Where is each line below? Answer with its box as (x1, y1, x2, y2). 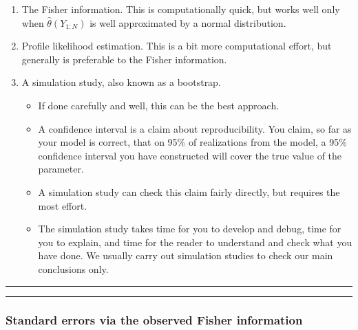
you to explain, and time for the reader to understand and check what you (38, 234, 352, 249)
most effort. (38, 198, 87, 212)
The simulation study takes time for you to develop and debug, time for (38, 221, 341, 236)
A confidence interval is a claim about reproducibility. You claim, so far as (38, 121, 352, 135)
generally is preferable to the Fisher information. (21, 52, 227, 66)
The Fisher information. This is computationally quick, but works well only (21, 2, 340, 16)
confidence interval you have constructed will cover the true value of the (38, 148, 342, 162)
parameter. (38, 162, 84, 176)
